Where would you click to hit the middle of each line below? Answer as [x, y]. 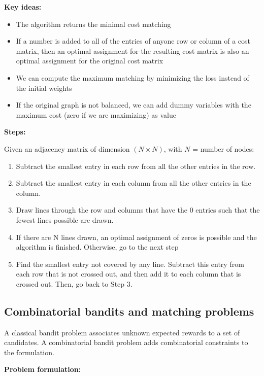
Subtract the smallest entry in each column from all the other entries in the [134, 183]
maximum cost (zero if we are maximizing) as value [96, 114]
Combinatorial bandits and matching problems [129, 311]
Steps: [15, 132]
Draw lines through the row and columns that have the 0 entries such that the [138, 210]
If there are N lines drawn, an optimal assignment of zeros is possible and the [136, 237]
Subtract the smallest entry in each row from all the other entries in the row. [136, 166]
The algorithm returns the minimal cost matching [93, 24]
